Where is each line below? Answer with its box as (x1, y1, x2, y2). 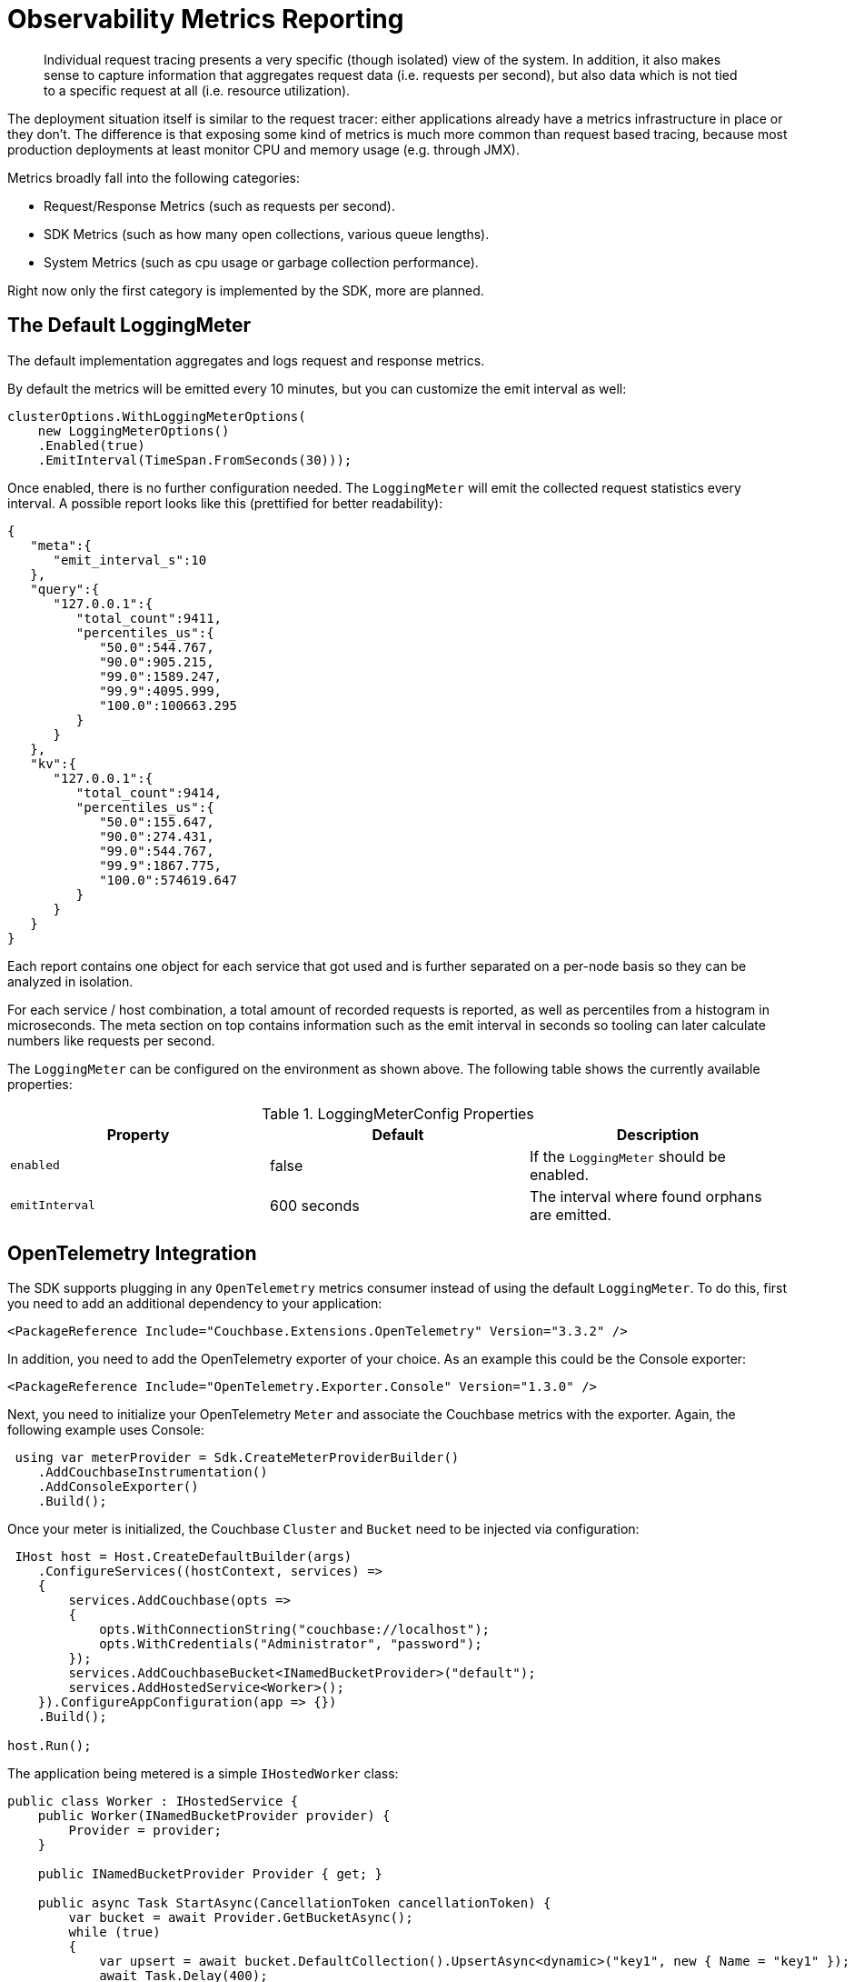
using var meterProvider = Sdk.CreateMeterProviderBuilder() (15, 1450, 460, 1466)
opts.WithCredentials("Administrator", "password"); (99, 1637, 482, 1652)
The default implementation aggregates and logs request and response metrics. (7, 352, 485, 368)
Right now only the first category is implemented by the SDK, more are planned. (7, 282, 484, 298)
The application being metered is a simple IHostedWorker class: (7, 1766, 399, 1782)
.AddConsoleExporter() (37, 1479, 199, 1495)
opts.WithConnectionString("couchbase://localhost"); (99, 1622, 491, 1637)
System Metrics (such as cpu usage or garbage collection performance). (44, 254, 479, 270)
